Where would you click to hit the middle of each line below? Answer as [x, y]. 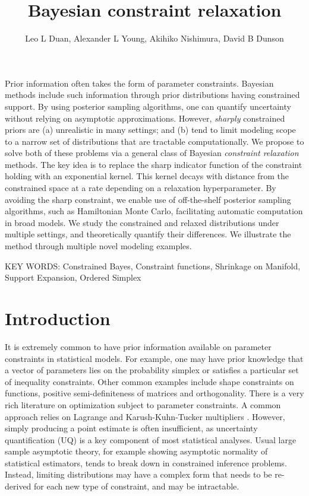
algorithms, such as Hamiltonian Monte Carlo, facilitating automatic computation [154, 211]
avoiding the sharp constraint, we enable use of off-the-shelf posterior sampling [148, 199]
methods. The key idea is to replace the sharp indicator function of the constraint [154, 164]
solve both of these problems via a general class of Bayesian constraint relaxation [152, 153]
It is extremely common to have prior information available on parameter [138, 346]
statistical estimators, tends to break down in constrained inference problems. [146, 462]
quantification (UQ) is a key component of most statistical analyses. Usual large [151, 439]
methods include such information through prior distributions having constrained [152, 95]
